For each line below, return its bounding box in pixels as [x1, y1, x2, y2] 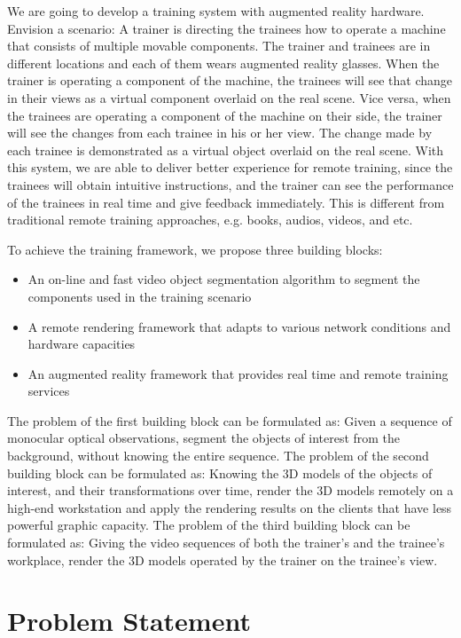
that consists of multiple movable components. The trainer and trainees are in [7, 36, 431, 55]
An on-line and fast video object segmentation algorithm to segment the [27, 270, 420, 288]
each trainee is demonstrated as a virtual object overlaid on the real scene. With [7, 140, 444, 159]
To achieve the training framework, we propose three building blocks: [7, 240, 383, 258]
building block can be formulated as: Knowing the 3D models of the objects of [7, 463, 433, 482]
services [27, 382, 70, 400]
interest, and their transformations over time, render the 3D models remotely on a [7, 481, 454, 500]
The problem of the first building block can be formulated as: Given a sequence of [7, 411, 452, 429]
